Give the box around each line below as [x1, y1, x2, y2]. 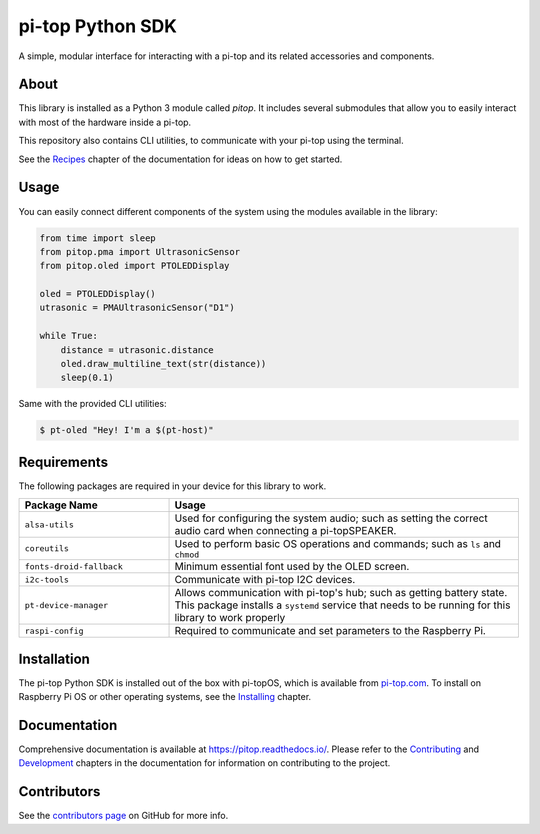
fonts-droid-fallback [24, 561, 124, 572]
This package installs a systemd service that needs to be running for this [174, 598, 511, 612]
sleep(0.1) [60, 372, 114, 384]
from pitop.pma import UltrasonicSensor [39, 246, 240, 257]
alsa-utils [24, 519, 75, 530]
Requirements [18, 453, 109, 470]
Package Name [24, 498, 99, 512]
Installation [18, 650, 90, 667]
